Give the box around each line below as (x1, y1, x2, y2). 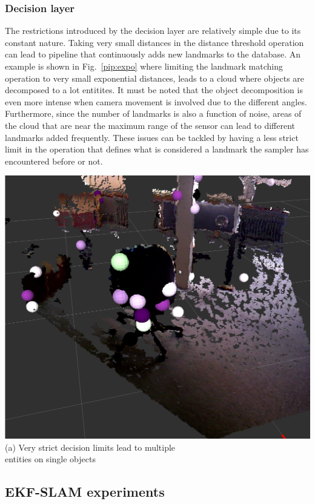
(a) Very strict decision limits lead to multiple (5, 440, 176, 453)
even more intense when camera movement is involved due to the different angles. (5, 95, 307, 108)
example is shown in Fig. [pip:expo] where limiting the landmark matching (5, 60, 283, 72)
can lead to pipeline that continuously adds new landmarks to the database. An (5, 48, 301, 61)
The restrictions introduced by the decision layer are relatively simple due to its (5, 24, 301, 37)
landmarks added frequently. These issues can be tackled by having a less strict (5, 131, 299, 143)
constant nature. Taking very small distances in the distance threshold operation (5, 36, 304, 48)
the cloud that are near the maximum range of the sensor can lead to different (5, 119, 296, 131)
